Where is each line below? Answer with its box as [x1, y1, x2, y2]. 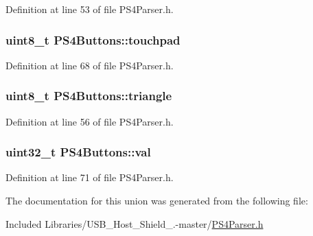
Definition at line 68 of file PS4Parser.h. [5, 58, 174, 72]
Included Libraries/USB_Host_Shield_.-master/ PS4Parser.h [5, 216, 264, 231]
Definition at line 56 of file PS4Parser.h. [5, 114, 174, 128]
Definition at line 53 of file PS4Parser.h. [5, 2, 174, 16]
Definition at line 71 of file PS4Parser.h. [5, 170, 174, 185]
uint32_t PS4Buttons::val [5, 143, 151, 161]
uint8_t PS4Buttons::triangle [5, 87, 172, 104]
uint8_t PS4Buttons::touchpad [5, 31, 181, 48]
